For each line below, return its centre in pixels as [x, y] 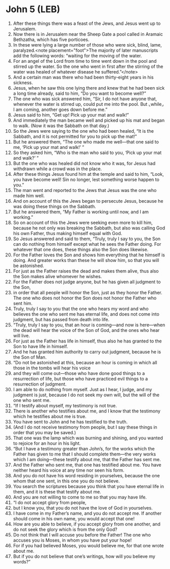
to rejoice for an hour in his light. [47, 443]
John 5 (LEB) [33, 9]
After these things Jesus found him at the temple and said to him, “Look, [88, 174]
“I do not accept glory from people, [50, 502]
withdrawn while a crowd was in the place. [57, 169]
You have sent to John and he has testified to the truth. [70, 422]
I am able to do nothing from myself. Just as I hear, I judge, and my [82, 389]
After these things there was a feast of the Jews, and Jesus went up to [87, 23]
